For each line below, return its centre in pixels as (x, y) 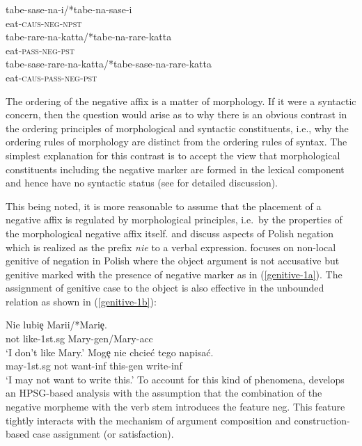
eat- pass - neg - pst (40, 50)
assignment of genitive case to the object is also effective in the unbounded (165, 288)
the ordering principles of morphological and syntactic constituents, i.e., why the (177, 128)
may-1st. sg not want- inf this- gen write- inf (94, 366)
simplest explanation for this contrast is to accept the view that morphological (173, 155)
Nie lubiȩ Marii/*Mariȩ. (56, 325)
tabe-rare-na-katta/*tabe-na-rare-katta (89, 37)
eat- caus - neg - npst (44, 23)
